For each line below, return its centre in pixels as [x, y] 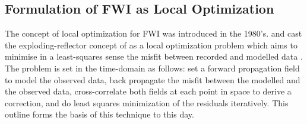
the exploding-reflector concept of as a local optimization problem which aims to [151, 45]
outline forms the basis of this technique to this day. [99, 114]
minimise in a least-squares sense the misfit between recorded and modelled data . [154, 56]
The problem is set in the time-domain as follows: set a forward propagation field [152, 68]
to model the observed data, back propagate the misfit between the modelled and [153, 79]
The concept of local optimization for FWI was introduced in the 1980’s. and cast [153, 33]
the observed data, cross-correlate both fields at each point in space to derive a [148, 91]
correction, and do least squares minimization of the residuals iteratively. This [147, 102]
